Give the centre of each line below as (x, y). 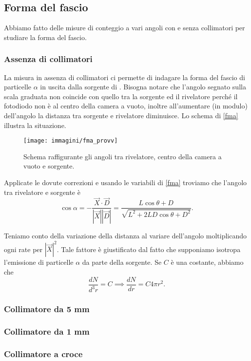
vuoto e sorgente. (49, 166)
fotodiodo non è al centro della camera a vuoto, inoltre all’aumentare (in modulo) (126, 106)
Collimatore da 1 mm (47, 331)
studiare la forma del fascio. (45, 37)
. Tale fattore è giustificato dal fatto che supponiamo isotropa (149, 249)
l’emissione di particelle (39, 262)
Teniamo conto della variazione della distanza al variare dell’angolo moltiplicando (125, 236)
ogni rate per (23, 249)
